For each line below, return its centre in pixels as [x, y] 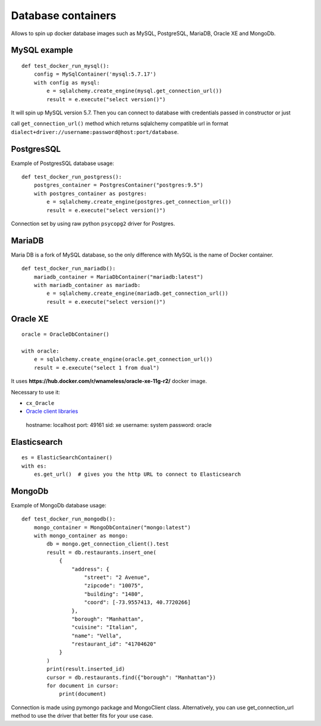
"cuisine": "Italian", [105, 627]
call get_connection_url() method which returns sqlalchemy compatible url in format [120, 124]
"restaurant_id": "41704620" [114, 644]
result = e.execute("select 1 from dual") [97, 367]
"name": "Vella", [97, 635]
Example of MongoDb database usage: [59, 505]
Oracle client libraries [52, 412]
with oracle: [40, 351]
